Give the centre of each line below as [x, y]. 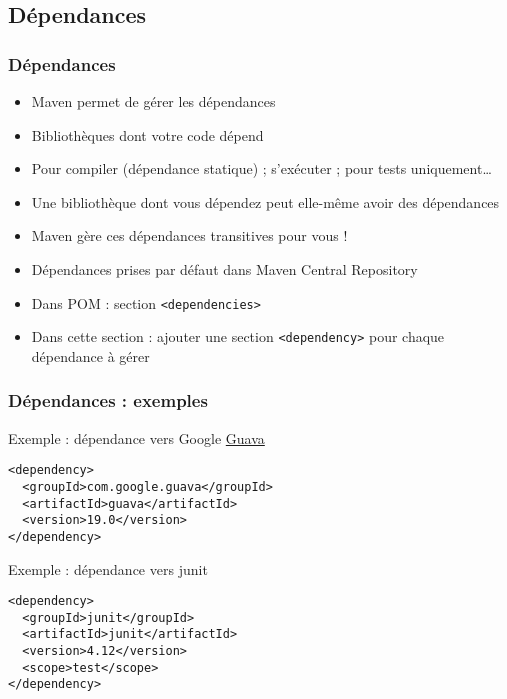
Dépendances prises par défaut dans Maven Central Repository [224, 268]
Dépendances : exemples [108, 400]
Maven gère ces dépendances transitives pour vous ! [189, 235]
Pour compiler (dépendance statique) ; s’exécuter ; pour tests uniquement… [261, 168]
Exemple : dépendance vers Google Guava [136, 437]
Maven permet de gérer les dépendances [153, 101]
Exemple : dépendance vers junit [108, 568]
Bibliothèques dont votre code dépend [147, 134]
